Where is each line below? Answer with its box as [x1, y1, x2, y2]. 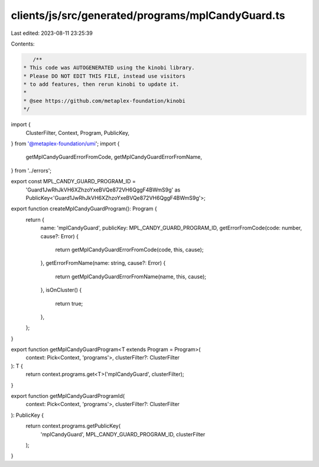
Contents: [11, 40, 35, 47]
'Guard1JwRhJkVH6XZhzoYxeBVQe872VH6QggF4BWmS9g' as [25, 186, 181, 193]
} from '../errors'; [11, 167, 52, 174]
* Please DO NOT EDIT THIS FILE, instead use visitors [23, 73, 185, 79]
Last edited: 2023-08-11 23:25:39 [11, 30, 93, 37]
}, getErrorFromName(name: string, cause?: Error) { [40, 260, 166, 267]
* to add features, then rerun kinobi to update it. [23, 81, 180, 88]
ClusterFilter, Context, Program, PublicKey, [25, 129, 130, 136]
